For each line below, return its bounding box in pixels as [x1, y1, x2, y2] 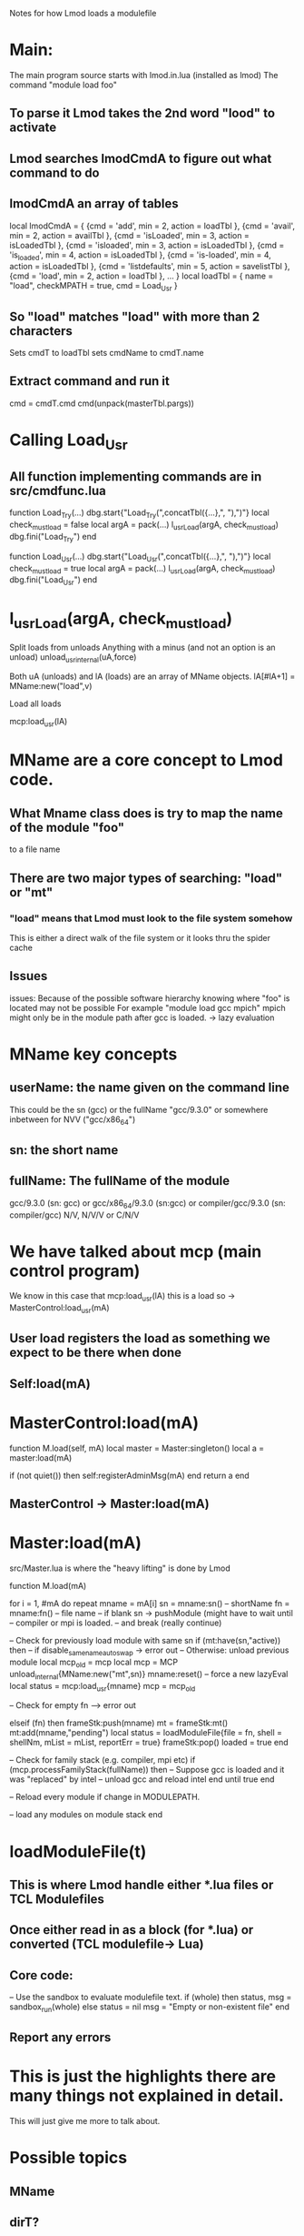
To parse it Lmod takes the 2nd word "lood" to [9, 106, 275, 121]
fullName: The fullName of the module [9, 1173, 230, 1189]
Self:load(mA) [9, 1376, 91, 1391]
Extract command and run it [9, 373, 170, 390]
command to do [9, 165, 100, 180]
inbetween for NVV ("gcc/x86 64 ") [9, 1114, 136, 1127]
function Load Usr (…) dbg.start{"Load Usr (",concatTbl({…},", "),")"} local [9, 551, 271, 563]
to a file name [9, 844, 61, 855]
